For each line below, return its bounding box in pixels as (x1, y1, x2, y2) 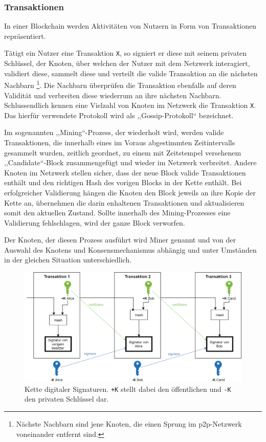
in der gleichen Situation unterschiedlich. (4, 254, 132, 265)
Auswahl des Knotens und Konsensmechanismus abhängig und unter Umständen (4, 244, 257, 255)
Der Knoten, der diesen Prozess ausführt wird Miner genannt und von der (4, 234, 236, 245)
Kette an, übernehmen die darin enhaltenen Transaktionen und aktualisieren (4, 197, 245, 208)
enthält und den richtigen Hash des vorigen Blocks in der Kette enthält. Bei (4, 177, 242, 188)
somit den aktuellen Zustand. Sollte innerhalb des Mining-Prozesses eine (4, 207, 231, 218)
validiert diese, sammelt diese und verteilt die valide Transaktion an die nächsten (4, 68, 258, 78)
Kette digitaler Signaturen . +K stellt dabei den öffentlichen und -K (25, 383, 231, 394)
